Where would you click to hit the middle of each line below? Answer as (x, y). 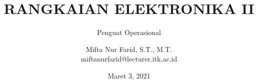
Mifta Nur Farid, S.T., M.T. (129, 49)
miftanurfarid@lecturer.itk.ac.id (129, 59)
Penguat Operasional (129, 32)
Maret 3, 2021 (129, 75)
